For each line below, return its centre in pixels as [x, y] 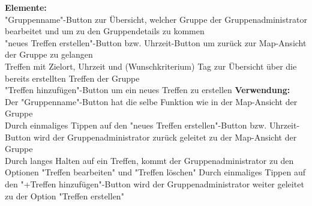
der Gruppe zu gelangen [49, 54]
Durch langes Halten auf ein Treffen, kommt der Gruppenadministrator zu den [149, 160]
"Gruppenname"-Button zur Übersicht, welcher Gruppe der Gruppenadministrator [156, 19]
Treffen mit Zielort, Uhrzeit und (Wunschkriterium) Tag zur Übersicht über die [151, 66]
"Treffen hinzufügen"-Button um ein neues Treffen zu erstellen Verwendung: [148, 90]
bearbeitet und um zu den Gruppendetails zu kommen [105, 31]
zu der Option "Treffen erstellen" [64, 195]
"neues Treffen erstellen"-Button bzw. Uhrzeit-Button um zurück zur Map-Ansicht [156, 42]
